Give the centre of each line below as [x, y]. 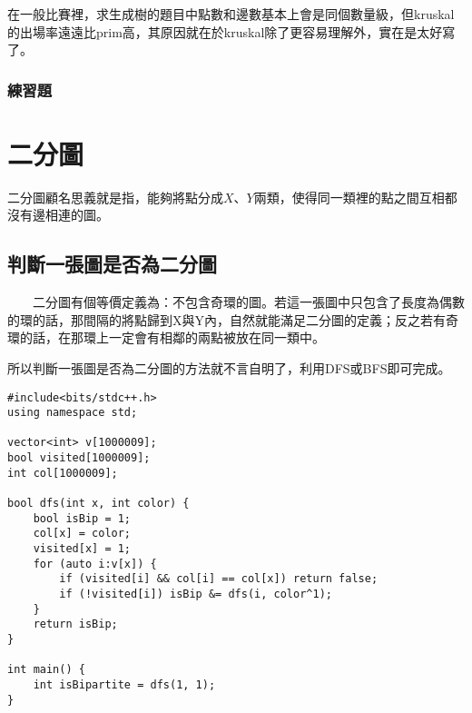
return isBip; [75, 624]
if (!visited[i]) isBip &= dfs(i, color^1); [196, 594]
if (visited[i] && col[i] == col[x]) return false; [219, 579]
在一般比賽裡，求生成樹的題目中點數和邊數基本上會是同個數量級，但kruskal [231, 14]
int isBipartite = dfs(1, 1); [124, 684]
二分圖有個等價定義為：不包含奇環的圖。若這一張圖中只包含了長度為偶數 [248, 302]
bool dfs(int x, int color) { [98, 504]
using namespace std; [73, 413]
